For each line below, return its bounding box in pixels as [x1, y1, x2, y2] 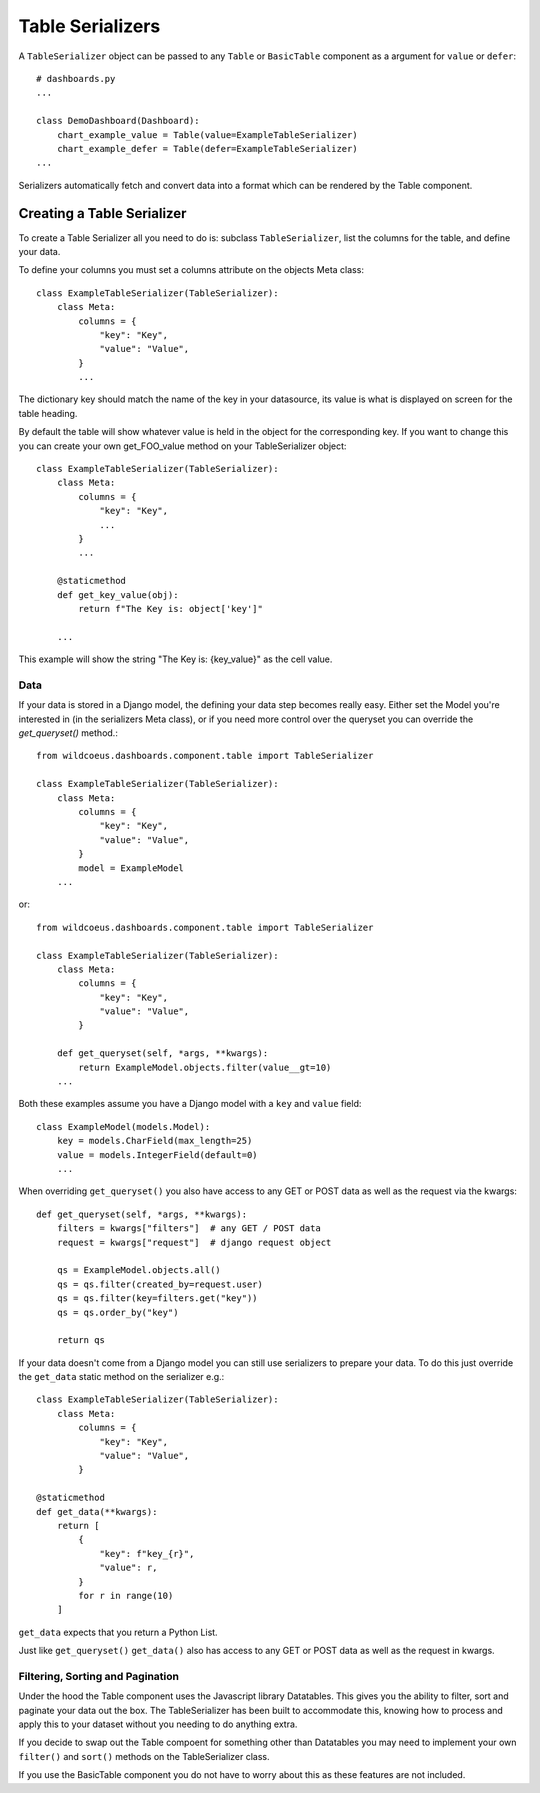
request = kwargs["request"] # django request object [56, 1236, 332, 1248]
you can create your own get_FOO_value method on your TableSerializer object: [18, 440, 347, 452]
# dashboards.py [36, 73, 116, 84]
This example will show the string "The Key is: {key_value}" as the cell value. [18, 653, 333, 665]
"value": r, [99, 1562, 158, 1574]
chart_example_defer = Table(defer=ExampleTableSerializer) [56, 143, 359, 154]
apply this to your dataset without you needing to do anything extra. [18, 1718, 298, 1730]
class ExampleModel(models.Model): [36, 1121, 211, 1132]
